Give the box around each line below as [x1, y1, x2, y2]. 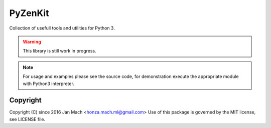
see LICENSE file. [9, 116, 46, 122]
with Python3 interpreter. [23, 80, 75, 86]
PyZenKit [9, 7, 49, 18]
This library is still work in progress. [23, 48, 96, 54]
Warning [23, 38, 41, 44]
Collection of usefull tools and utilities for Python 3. [9, 25, 115, 31]
